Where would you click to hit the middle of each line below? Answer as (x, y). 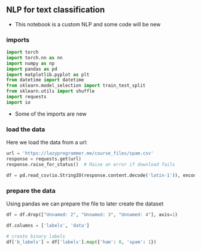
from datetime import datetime (45, 80)
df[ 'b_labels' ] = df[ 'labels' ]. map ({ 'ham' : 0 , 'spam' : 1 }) (81, 242)
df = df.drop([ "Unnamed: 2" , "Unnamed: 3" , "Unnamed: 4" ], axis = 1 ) (92, 214)
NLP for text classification (56, 10)
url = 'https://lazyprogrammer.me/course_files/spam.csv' (80, 153)
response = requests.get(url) (44, 159)
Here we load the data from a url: (47, 143)
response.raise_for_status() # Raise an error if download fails (91, 164)
